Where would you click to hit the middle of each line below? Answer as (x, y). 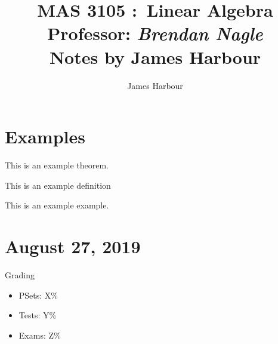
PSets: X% (38, 295)
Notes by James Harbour (155, 56)
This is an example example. (57, 205)
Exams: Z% (40, 335)
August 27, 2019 (73, 246)
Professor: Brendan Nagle (155, 33)
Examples (45, 136)
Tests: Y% (38, 315)
